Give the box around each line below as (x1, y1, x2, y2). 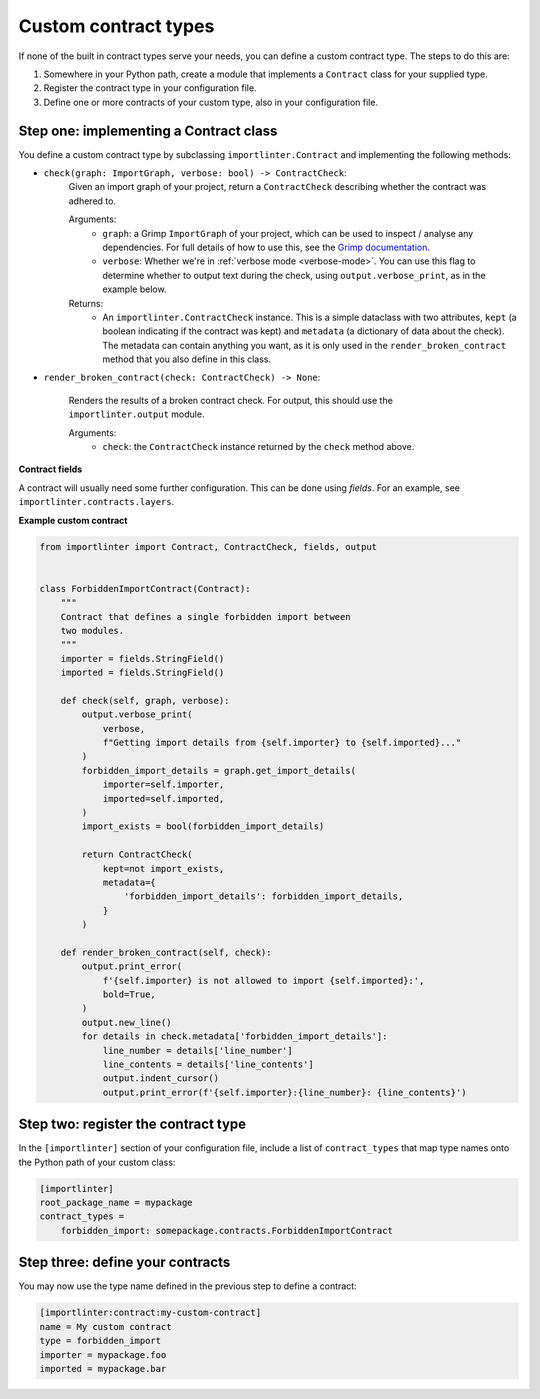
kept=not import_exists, (102, 863, 225, 874)
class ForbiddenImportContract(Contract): (39, 583, 251, 594)
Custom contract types (18, 15, 215, 37)
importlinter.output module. (68, 408, 205, 420)
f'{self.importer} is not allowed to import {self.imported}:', (102, 975, 425, 986)
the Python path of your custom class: (18, 1156, 176, 1168)
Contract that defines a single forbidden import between (60, 611, 351, 622)
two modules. (60, 625, 125, 636)
